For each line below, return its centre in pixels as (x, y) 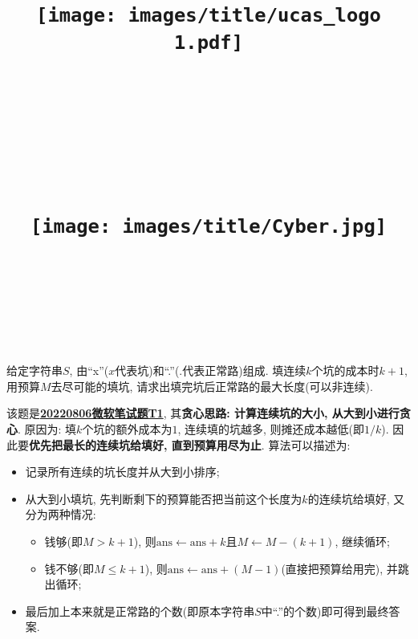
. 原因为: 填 (47, 428)
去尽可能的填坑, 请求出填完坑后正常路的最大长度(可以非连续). (212, 386)
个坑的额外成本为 (127, 428)
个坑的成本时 (345, 370)
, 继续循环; (362, 541)
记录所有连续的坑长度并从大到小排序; (122, 472)
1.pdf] (209, 42)
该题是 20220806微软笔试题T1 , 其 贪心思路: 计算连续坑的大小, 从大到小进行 (203, 413)
